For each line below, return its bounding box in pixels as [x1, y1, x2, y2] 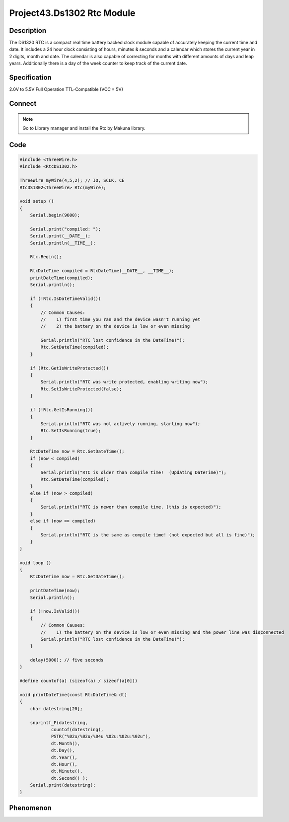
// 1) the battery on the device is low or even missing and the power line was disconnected [40, 629, 284, 635]
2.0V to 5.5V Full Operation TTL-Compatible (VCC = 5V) [9, 86, 124, 92]
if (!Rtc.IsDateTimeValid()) [30, 296, 101, 301]
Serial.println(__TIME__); [30, 240, 96, 246]
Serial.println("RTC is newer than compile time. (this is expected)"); [40, 504, 221, 510]
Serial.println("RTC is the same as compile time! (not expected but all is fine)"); [40, 532, 256, 538]
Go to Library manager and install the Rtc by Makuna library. [22, 125, 146, 131]
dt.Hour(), [51, 761, 78, 767]
